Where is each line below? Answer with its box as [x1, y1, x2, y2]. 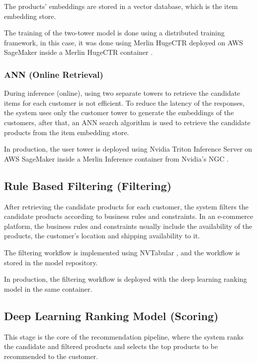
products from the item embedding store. [4, 127, 129, 137]
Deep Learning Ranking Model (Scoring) [4, 308, 219, 323]
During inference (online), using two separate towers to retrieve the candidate [4, 88, 241, 98]
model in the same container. [4, 283, 92, 294]
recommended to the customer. [4, 351, 98, 361]
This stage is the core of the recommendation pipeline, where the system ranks [4, 331, 244, 342]
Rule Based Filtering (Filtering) [4, 178, 171, 193]
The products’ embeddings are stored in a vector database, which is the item [4, 1, 238, 11]
